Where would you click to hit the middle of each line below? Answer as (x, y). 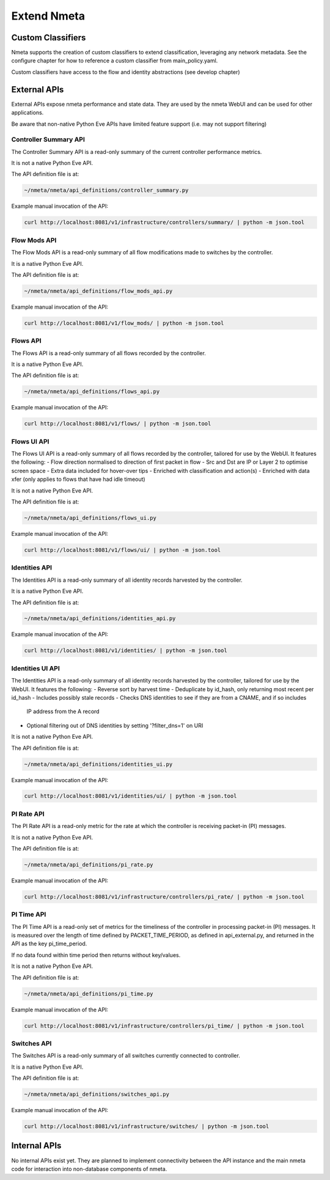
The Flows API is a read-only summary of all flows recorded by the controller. (108, 353)
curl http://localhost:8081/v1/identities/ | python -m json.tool (126, 650)
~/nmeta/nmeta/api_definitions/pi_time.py (89, 994)
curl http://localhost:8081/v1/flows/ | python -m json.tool (118, 424)
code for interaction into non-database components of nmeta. (89, 1169)
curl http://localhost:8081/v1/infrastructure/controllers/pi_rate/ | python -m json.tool (164, 896)
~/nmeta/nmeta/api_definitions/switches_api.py (97, 1094)
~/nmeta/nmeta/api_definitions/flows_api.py (92, 392)
